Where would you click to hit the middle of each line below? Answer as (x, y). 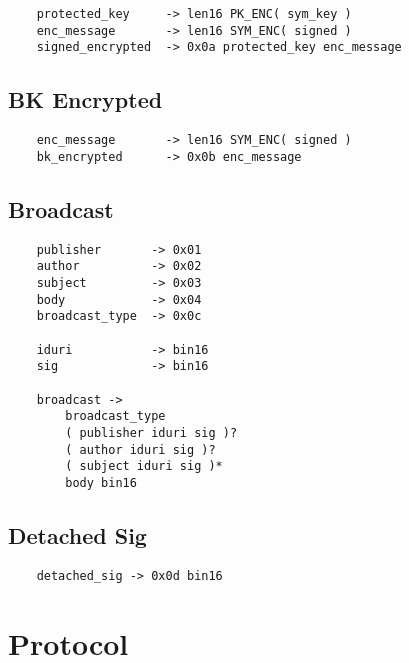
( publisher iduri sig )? (151, 432)
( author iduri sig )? (140, 449)
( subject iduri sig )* (144, 466)
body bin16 (101, 482)
